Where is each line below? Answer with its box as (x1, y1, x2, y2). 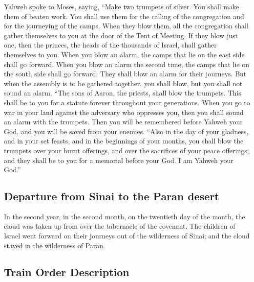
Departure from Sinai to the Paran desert (4, 188, 219, 204)
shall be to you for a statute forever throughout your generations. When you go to (4, 97, 250, 107)
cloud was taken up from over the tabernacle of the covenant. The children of (4, 221, 235, 231)
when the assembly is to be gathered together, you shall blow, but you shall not (4, 78, 243, 88)
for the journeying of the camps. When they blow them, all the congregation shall (4, 21, 249, 31)
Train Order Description (4, 264, 129, 279)
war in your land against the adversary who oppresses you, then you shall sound (4, 107, 244, 117)
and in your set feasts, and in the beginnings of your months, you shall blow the (4, 136, 244, 146)
